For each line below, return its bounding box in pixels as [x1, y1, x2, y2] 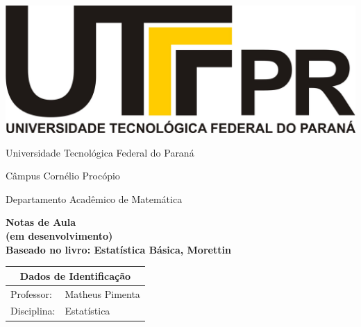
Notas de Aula [6, 215, 76, 229]
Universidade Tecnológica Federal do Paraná [6, 145, 194, 159]
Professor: [10, 286, 52, 301]
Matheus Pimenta [65, 286, 140, 301]
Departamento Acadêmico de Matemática [6, 191, 183, 206]
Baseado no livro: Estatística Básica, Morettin [6, 242, 231, 256]
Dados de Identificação [19, 268, 131, 283]
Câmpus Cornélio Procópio [6, 168, 120, 183]
